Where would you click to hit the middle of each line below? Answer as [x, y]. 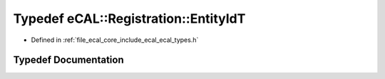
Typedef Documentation [68, 60]
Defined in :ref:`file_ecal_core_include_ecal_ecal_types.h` [115, 40]
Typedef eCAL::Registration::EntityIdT [129, 19]
